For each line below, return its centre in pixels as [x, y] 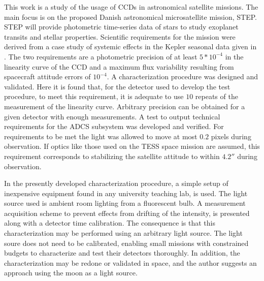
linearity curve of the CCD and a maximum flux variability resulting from [119, 66]
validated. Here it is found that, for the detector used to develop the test [117, 86]
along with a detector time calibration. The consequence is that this [110, 223]
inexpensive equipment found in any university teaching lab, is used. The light [126, 193]
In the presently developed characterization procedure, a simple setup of [116, 183]
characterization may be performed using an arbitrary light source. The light [123, 233]
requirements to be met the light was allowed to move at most [101, 136]
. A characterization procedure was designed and [183, 76]
